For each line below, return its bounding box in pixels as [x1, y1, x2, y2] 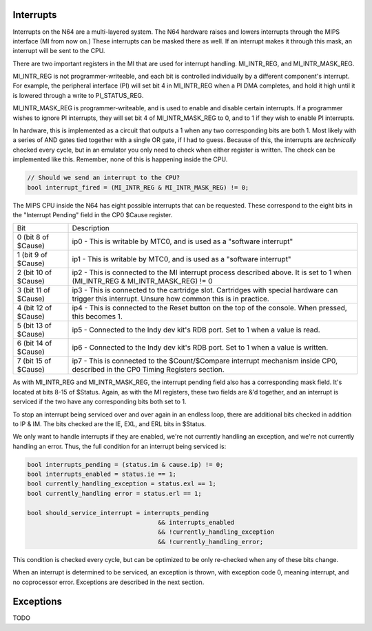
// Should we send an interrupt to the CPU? [27, 174, 180, 182]
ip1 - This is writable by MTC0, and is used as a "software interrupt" [72, 254, 292, 264]
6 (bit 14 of [17, 339, 52, 348]
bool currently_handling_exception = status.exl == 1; [27, 480, 216, 488]
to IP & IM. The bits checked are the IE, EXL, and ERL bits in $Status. [12, 419, 207, 428]
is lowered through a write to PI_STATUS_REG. [12, 91, 144, 99]
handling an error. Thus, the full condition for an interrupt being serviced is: [12, 442, 227, 450]
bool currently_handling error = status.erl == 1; [27, 490, 203, 497]
